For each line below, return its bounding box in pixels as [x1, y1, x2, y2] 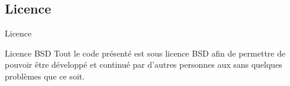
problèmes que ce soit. [5, 70, 85, 82]
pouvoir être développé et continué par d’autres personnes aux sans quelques [5, 58, 282, 71]
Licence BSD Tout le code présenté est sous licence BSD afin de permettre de [5, 47, 286, 59]
